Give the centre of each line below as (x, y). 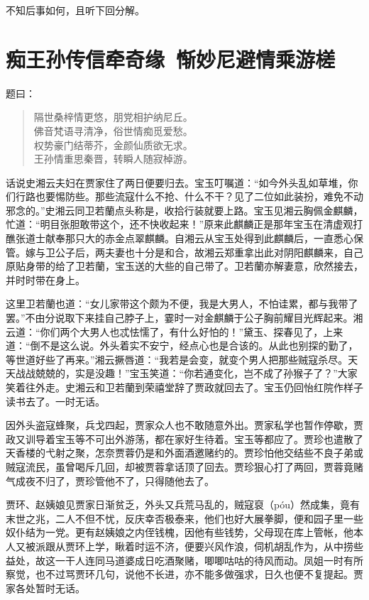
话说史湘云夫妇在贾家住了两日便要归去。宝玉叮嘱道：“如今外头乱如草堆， (177, 182)
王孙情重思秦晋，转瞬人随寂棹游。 (113, 159)
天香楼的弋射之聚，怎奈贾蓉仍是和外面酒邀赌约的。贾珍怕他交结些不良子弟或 (184, 453)
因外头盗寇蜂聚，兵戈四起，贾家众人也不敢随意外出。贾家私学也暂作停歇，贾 (184, 425)
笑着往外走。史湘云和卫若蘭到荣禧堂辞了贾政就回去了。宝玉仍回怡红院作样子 (184, 387)
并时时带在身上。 (45, 279)
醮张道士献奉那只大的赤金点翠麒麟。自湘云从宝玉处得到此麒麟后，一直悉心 (180, 238)
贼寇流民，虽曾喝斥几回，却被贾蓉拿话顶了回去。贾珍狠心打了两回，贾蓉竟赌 (184, 466)
